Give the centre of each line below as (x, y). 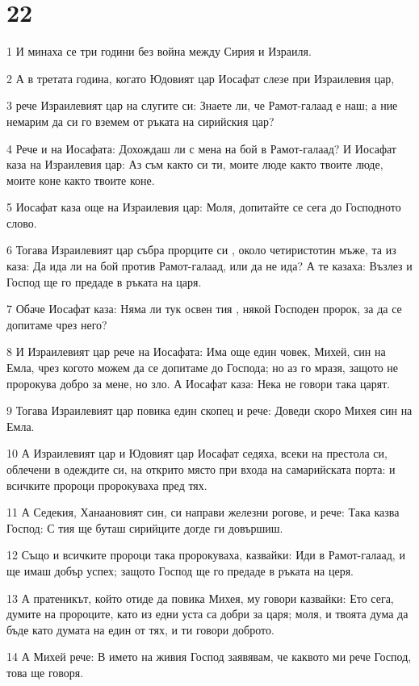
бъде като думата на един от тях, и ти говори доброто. (140, 629)
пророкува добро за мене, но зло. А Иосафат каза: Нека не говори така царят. (199, 383)
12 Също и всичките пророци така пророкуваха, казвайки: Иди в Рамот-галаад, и (206, 555)
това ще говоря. (45, 672)
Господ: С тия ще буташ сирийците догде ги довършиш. (145, 527)
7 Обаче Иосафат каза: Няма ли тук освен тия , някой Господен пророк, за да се (204, 309)
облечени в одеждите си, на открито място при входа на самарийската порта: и (201, 469)
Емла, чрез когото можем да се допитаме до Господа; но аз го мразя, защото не (203, 368)
